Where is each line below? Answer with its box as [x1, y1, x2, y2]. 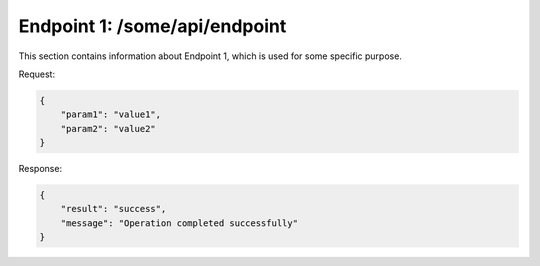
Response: [18, 163, 63, 175]
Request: [18, 68, 55, 80]
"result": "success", [60, 203, 167, 215]
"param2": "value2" [60, 123, 157, 134]
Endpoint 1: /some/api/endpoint [18, 15, 287, 37]
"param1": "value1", [60, 109, 162, 120]
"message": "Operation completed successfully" [60, 217, 299, 229]
